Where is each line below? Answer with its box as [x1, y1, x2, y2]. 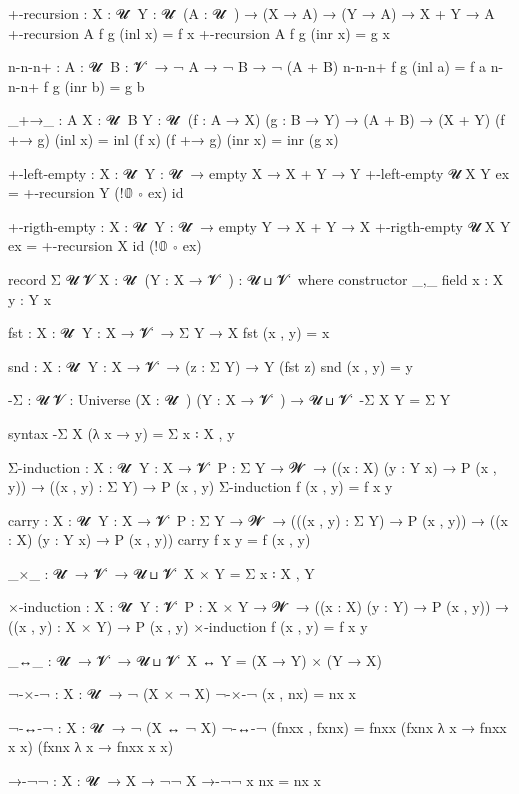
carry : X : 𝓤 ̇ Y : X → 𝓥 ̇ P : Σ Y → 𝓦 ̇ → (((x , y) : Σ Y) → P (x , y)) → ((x [8, 509, 508, 530]
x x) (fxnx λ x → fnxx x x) [8, 736, 174, 757]
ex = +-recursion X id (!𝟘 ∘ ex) [8, 235, 202, 256]
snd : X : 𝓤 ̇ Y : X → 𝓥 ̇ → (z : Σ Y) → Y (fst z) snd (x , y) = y [8, 355, 413, 376]
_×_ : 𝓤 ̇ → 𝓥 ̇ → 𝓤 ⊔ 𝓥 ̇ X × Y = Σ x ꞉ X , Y [8, 562, 315, 583]
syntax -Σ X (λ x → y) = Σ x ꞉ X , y [8, 422, 235, 443]
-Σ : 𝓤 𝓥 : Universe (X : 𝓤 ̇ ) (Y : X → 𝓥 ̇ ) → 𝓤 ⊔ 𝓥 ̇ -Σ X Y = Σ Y [8, 389, 451, 410]
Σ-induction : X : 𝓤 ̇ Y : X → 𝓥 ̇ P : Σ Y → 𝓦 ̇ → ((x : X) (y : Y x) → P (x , [8, 456, 497, 477]
